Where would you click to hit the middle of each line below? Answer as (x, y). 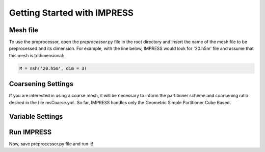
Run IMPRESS (30, 132)
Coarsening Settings (41, 84)
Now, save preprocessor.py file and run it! (51, 144)
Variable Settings (36, 117)
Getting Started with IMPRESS (71, 13)
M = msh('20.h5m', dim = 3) (53, 68)
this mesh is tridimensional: (37, 55)
